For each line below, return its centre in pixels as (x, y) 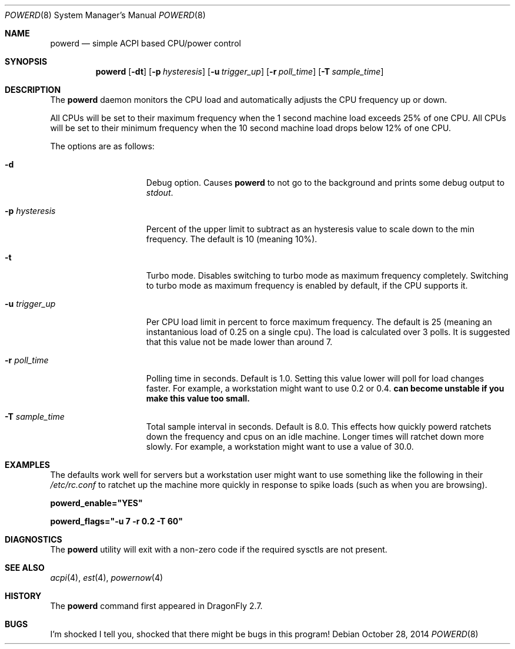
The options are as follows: (102, 146)
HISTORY (23, 596)
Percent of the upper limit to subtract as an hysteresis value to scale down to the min (310, 229)
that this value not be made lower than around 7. (239, 342)
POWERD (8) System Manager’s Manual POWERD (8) (105, 15)
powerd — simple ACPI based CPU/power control (146, 43)
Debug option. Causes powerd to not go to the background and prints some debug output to (325, 183)
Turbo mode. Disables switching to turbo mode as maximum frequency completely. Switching (327, 275)
